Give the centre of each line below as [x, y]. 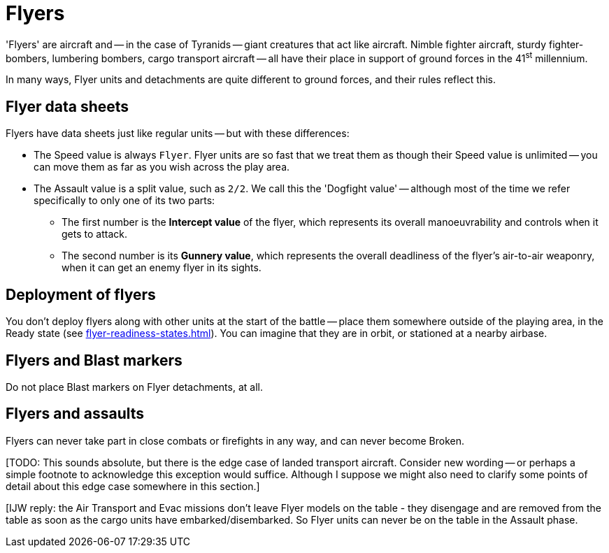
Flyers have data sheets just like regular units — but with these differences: [178, 134]
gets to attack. [94, 234]
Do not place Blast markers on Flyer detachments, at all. [134, 387]
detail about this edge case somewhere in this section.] [133, 486]
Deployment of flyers [81, 294]
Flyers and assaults [75, 414]
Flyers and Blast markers [94, 360]
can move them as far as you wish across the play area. [162, 167]
